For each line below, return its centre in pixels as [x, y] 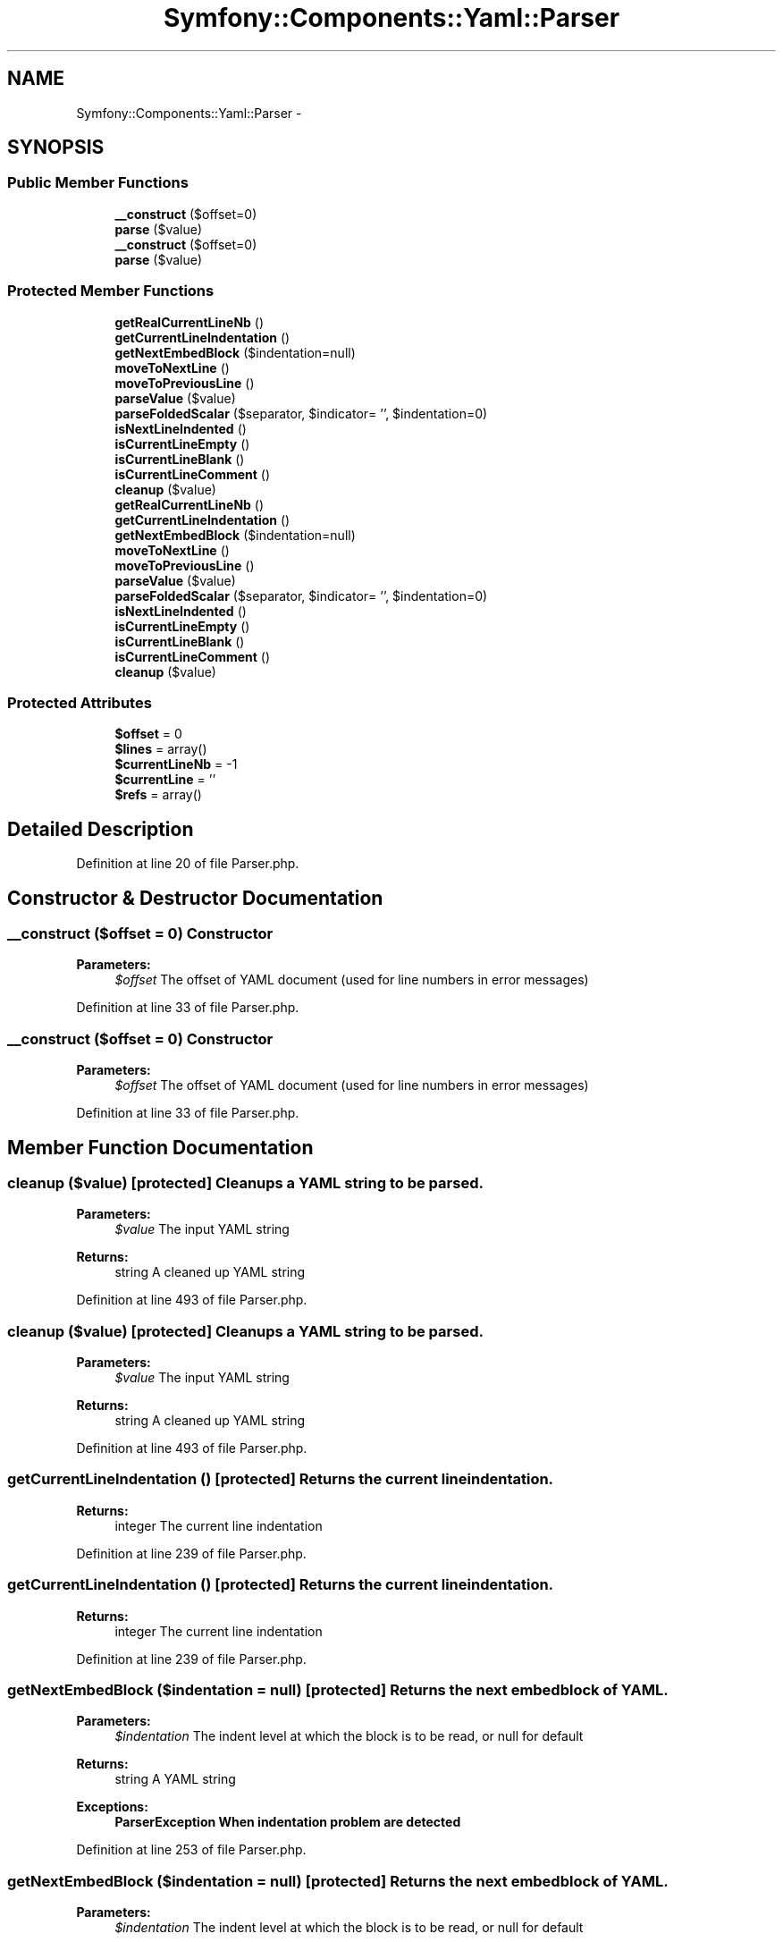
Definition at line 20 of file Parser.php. [188, 864]
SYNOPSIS [56, 148]
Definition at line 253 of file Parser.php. [191, 1850]
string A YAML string [175, 1779]
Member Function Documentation [160, 1147]
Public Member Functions [98, 183]
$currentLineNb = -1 [176, 764]
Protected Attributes [80, 702]
